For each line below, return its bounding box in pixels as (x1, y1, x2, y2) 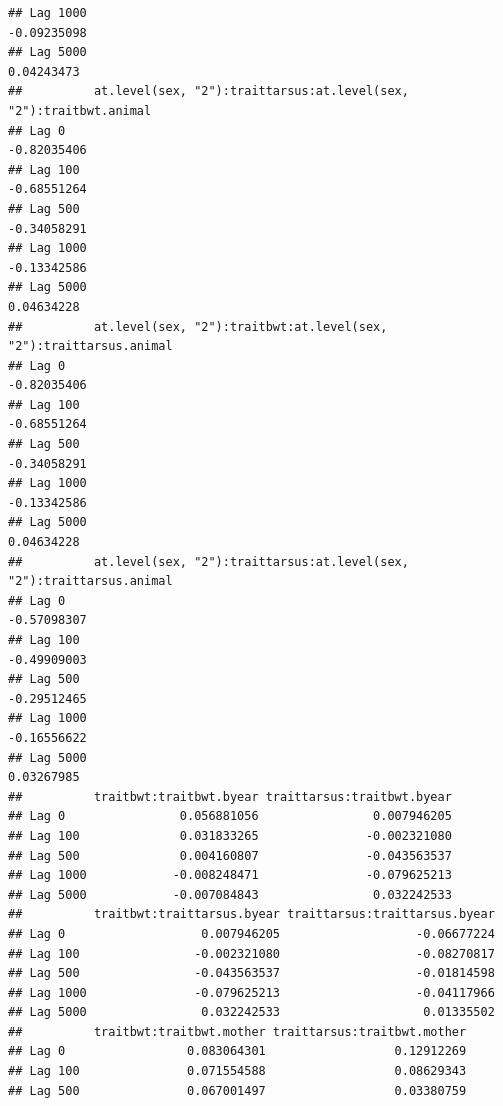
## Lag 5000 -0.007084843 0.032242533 (8, 887, 452, 902)
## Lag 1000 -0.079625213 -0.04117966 (8, 985, 495, 1000)
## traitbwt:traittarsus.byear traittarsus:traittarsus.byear (8, 907, 495, 922)
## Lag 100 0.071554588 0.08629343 (8, 1064, 467, 1079)
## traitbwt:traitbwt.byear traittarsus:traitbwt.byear (8, 789, 452, 804)
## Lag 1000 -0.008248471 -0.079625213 (8, 868, 452, 883)
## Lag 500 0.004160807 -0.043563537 (8, 848, 452, 863)
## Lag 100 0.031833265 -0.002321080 (8, 828, 452, 843)
